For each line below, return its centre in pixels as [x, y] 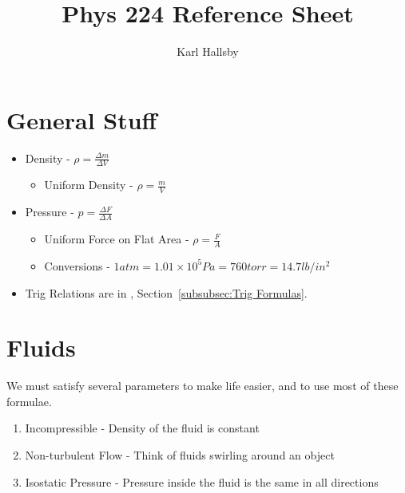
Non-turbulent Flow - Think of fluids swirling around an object [180, 455]
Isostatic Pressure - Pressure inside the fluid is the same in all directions [202, 481]
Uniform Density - [89, 185]
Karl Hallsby [208, 51]
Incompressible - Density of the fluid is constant [142, 428]
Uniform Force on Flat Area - [117, 239]
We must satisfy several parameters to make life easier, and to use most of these [202, 386]
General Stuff [82, 119]
